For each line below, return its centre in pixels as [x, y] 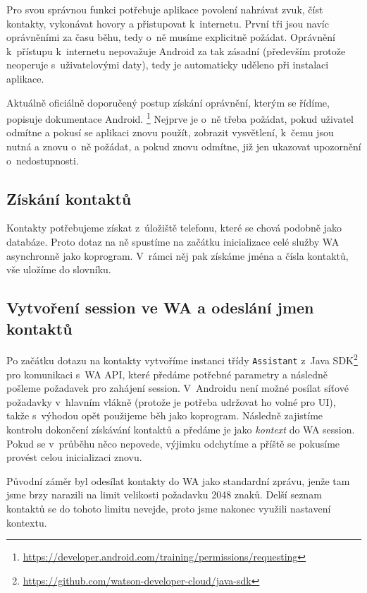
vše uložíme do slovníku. [59, 269]
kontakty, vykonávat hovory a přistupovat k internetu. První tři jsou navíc [168, 23]
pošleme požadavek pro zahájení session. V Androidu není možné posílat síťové [178, 388]
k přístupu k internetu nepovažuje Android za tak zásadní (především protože [176, 50]
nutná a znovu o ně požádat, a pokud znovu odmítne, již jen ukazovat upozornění [184, 146]
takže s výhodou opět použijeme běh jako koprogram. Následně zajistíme [165, 415]
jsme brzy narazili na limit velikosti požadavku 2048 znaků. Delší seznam [164, 495]
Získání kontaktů [69, 198]
